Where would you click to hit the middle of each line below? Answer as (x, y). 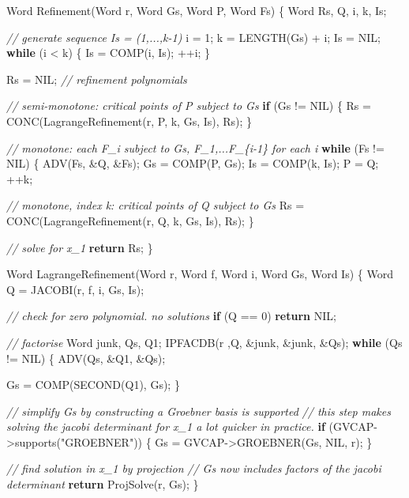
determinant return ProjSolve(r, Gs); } (103, 484)
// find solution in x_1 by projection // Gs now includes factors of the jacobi (194, 468)
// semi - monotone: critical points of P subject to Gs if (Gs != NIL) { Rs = (189, 106)
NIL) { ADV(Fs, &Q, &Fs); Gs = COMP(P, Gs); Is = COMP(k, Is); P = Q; (193, 163)
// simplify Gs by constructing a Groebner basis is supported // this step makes (199, 411)
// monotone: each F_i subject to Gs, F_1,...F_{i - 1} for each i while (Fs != (195, 147)
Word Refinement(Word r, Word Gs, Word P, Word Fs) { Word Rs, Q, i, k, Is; (197, 10)
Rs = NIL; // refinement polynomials (97, 79)
